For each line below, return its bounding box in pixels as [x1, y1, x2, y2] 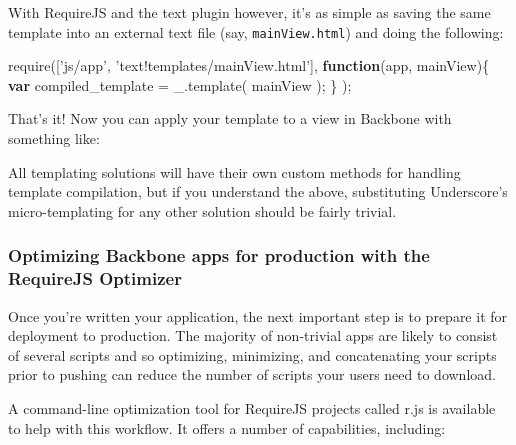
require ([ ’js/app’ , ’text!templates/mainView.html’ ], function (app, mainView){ [8, 55, 490, 76]
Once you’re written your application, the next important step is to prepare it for [8, 305, 508, 326]
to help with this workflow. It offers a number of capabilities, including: [8, 417, 446, 438]
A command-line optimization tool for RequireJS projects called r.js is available [8, 397, 496, 418]
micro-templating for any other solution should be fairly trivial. [8, 200, 397, 221]
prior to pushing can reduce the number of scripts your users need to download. [8, 364, 496, 385]
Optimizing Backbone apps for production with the [8, 243, 430, 268]
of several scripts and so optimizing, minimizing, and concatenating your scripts [8, 344, 497, 365]
